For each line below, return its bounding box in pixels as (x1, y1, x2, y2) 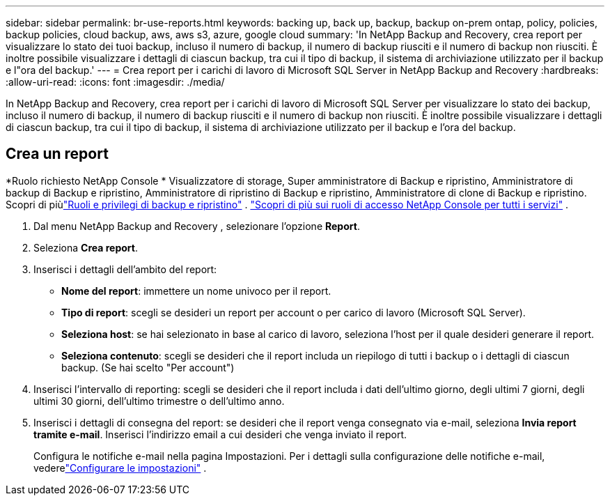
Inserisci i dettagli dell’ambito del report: (33, 263, 217, 275)
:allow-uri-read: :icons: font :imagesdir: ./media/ (6, 76, 225, 88)
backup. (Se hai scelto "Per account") (61, 361, 235, 373)
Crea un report (6, 145, 109, 163)
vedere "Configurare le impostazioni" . (33, 461, 207, 474)
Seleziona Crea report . (33, 241, 138, 254)
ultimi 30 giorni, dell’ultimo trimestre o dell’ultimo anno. (33, 394, 285, 407)
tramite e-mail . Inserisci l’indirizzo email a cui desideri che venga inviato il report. (33, 428, 407, 440)
